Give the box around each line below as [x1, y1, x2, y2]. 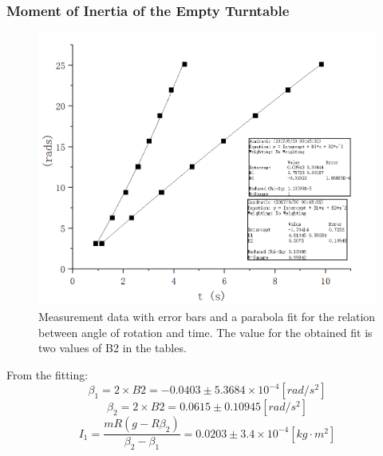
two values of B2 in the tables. [38, 339, 187, 356]
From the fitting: [6, 366, 89, 383]
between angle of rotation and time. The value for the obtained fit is [38, 323, 373, 340]
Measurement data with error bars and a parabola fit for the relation [38, 308, 376, 325]
